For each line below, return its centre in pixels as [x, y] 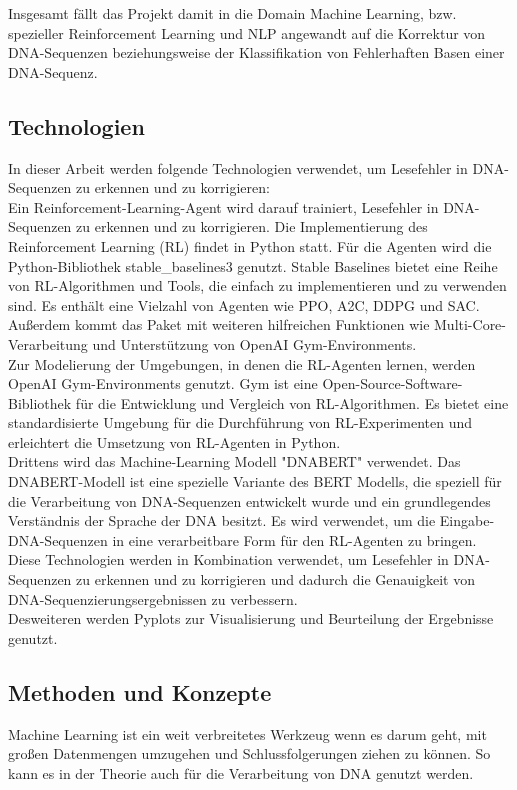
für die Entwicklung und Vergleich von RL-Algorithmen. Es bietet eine [292, 402]
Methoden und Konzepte [140, 691]
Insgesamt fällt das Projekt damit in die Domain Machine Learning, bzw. [232, 13]
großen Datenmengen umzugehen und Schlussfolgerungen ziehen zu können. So [249, 753]
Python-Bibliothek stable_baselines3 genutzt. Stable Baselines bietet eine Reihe [253, 265]
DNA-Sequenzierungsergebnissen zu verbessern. [153, 598]
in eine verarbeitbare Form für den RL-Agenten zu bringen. [294, 539]
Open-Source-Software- [392, 383]
